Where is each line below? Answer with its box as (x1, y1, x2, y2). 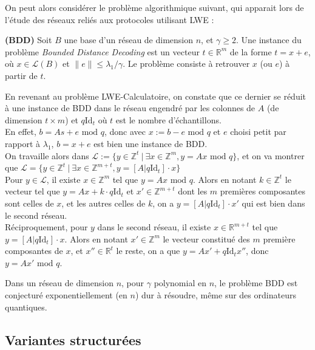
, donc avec (104, 125, 146, 138)
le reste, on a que (116, 244, 180, 257)
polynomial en (154, 276, 206, 289)
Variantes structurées (5, 330, 141, 349)
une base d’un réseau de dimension (64, 33, 194, 46)
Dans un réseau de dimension (5, 276, 113, 289)
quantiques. (5, 300, 47, 313)
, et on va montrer (237, 149, 305, 162)
